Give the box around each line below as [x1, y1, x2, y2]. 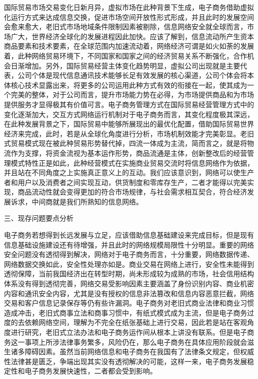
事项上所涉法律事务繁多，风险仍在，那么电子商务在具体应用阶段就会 [24, 336, 247, 347]
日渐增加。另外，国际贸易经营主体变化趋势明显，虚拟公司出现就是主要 [10, 60, 240, 70]
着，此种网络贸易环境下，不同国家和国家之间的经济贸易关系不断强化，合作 [4, 50, 247, 61]
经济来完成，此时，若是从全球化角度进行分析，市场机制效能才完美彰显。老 [4, 128, 247, 138]
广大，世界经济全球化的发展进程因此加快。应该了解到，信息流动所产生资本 [10, 31, 254, 41]
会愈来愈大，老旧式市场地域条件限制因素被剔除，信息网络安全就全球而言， [4, 21, 247, 32]
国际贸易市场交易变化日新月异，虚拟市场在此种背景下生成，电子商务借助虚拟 [4, 2, 254, 12]
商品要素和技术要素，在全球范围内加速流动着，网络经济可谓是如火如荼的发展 [4, 41, 254, 51]
